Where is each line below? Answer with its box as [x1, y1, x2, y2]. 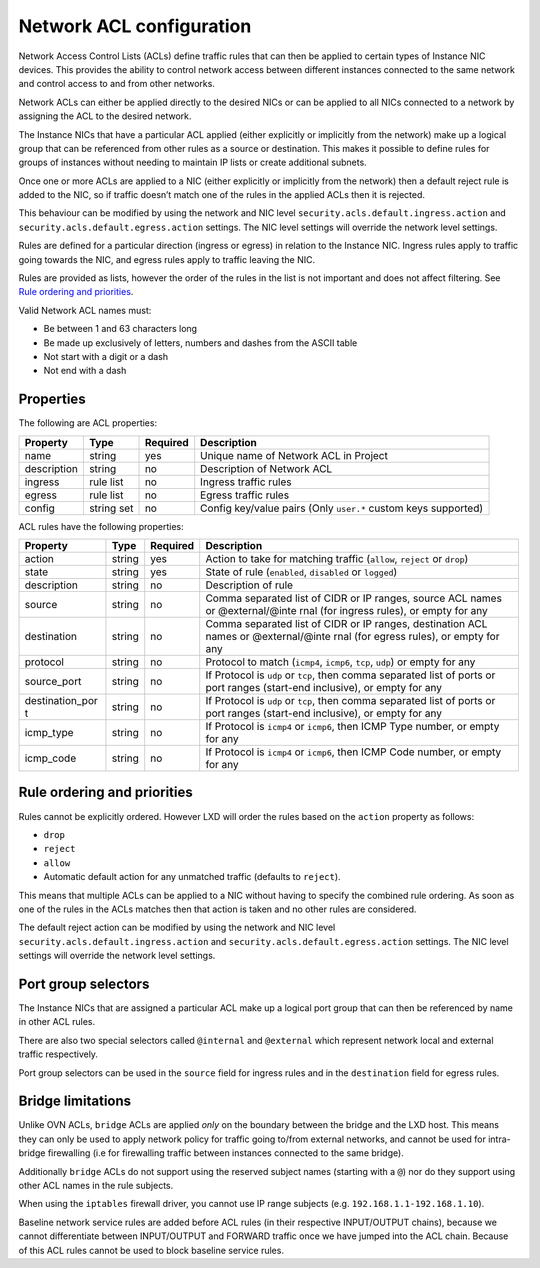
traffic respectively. [18, 1048, 99, 1060]
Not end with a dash [43, 365, 127, 377]
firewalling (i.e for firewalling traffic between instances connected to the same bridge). [47, 1147, 404, 1159]
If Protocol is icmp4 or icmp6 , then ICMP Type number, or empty [205, 720, 500, 734]
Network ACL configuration [18, 15, 252, 37]
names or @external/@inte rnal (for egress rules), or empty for [205, 630, 500, 644]
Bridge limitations [18, 1093, 132, 1110]
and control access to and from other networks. [18, 78, 215, 90]
